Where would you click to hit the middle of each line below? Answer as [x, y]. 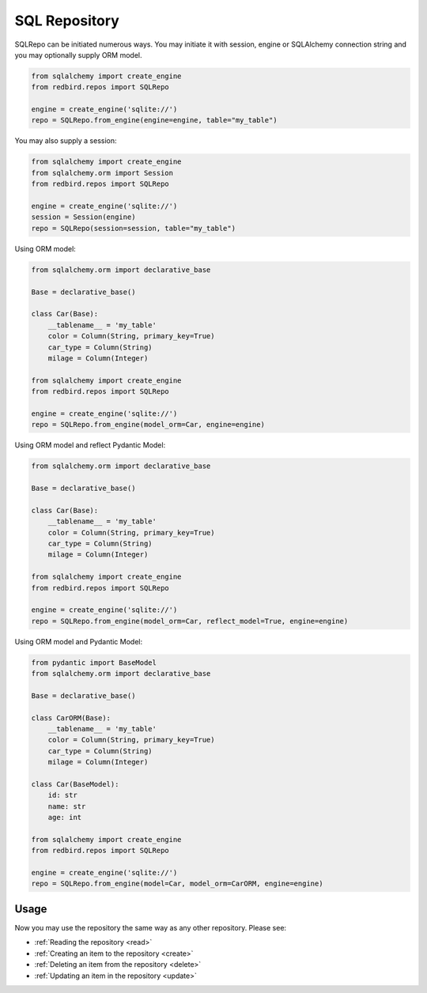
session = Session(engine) [83, 217]
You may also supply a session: [66, 141]
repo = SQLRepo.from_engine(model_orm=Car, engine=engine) [148, 425]
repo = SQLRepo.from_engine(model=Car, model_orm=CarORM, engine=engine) [177, 884]
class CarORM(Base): [71, 718]
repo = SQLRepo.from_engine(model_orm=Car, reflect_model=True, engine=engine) [190, 621]
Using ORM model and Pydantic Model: [79, 641]
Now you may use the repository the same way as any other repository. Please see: [151, 927]
